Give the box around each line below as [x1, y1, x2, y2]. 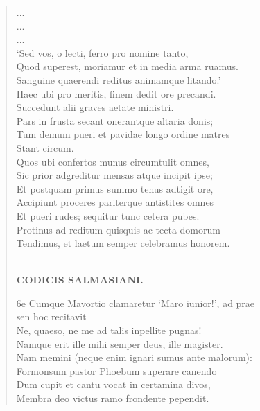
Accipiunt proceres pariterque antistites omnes [16, 195, 214, 209]
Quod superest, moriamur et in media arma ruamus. [16, 59, 239, 73]
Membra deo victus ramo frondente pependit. [16, 391, 209, 405]
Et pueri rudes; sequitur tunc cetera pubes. [16, 208, 200, 222]
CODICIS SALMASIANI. [16, 272, 144, 287]
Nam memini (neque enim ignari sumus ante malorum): [16, 350, 252, 365]
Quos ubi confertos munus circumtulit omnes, [16, 154, 209, 168]
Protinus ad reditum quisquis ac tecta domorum [16, 222, 220, 236]
